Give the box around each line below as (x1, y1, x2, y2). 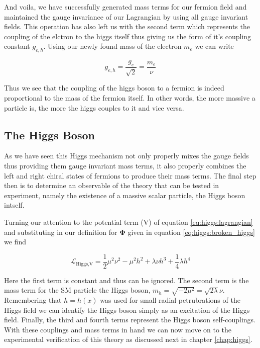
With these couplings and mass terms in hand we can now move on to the (4, 324, 232, 334)
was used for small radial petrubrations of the (100, 295, 240, 305)
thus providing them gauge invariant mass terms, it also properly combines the (4, 160, 246, 170)
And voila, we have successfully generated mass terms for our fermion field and (4, 2, 247, 12)
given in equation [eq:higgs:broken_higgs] (127, 226, 255, 237)
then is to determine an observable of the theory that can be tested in (4, 180, 219, 191)
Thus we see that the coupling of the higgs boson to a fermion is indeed (4, 82, 224, 93)
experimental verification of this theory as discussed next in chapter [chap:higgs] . (4, 334, 252, 344)
